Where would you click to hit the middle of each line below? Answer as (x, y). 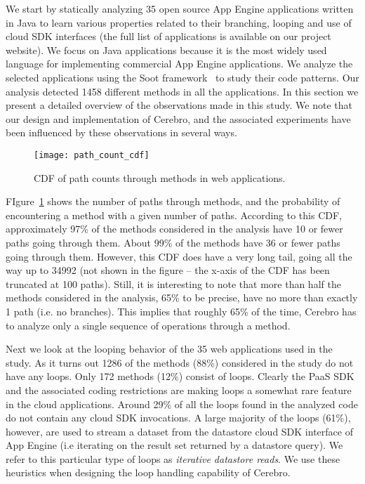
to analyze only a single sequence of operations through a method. (148, 325)
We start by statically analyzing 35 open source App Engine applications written (180, 8)
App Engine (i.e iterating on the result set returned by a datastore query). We (174, 445)
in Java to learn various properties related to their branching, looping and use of (179, 22)
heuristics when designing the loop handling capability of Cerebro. (148, 472)
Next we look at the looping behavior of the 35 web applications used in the (169, 349)
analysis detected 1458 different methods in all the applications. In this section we (182, 91)
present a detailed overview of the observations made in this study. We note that (179, 105)
